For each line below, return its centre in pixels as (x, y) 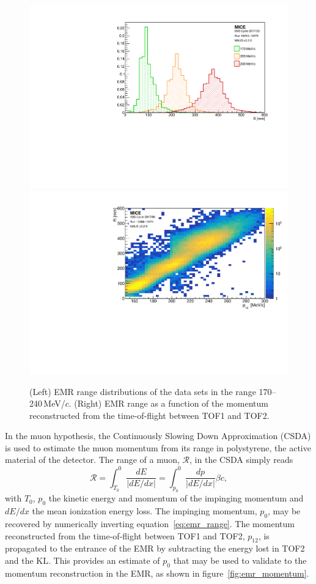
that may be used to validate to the (240, 560)
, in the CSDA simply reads (241, 460)
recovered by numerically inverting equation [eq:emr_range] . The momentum (150, 523)
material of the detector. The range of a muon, (92, 460)
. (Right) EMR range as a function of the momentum (168, 403)
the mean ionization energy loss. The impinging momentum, (145, 511)
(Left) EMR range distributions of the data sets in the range (143, 391)
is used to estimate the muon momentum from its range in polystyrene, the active (158, 447)
